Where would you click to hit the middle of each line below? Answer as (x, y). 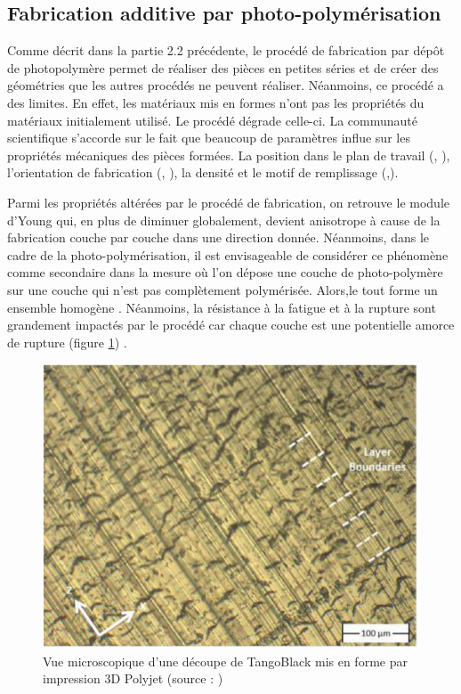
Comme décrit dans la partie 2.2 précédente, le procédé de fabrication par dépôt (226, 50)
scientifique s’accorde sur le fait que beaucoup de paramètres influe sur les (209, 138)
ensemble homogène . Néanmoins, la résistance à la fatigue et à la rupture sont (222, 307)
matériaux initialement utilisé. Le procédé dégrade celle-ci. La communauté (212, 120)
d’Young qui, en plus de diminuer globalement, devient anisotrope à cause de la (224, 220)
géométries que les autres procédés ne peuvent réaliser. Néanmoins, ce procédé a (226, 85)
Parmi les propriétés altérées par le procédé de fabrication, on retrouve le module (228, 202)
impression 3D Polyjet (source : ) (133, 678)
